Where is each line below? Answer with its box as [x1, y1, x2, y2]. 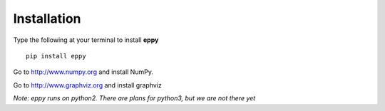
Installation [13, 11, 81, 26]
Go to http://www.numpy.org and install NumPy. [13, 68, 153, 76]
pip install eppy [26, 52, 86, 60]
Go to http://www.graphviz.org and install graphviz [13, 80, 162, 89]
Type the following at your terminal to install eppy [13, 36, 159, 44]
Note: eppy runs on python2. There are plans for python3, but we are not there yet [13, 94, 256, 102]
